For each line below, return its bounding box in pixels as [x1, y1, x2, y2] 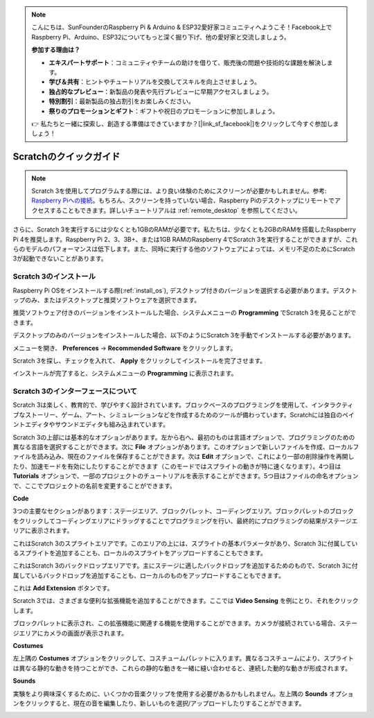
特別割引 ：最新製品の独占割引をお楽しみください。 [48, 97, 195, 105]
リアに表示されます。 [12, 527, 73, 535]
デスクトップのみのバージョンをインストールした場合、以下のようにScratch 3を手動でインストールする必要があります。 [12, 331, 355, 340]
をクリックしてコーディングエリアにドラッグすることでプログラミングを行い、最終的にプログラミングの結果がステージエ [12, 516, 358, 525]
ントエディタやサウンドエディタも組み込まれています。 [12, 420, 170, 429]
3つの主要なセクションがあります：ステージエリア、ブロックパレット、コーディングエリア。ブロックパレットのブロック [12, 507, 354, 516]
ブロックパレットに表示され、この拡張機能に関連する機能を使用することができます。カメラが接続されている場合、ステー [12, 619, 358, 627]
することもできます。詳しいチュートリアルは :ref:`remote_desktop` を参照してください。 [49, 206, 301, 214]
